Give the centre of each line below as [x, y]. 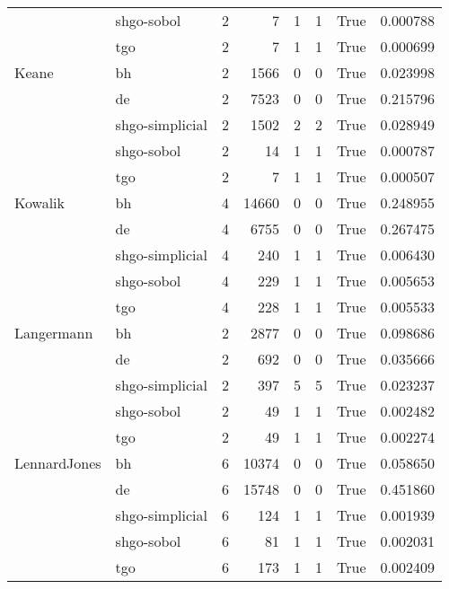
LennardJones [58, 463]
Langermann [54, 333]
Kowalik [40, 202]
